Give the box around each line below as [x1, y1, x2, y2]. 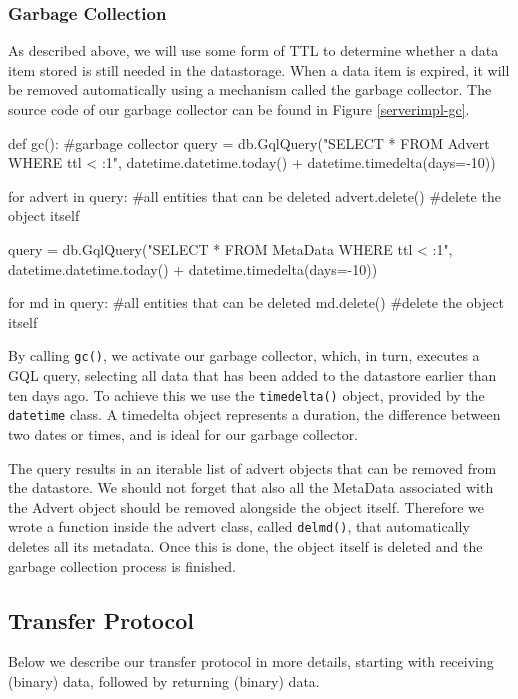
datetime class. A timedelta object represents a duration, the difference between [8, 404, 501, 425]
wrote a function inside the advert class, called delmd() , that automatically [8, 516, 470, 537]
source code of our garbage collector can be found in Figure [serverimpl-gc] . [8, 99, 470, 119]
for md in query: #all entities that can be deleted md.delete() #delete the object [8, 292, 504, 313]
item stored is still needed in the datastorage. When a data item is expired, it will [8, 59, 510, 80]
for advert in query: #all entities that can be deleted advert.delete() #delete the [8, 185, 501, 206]
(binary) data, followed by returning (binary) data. [8, 670, 320, 691]
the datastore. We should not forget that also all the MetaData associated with [8, 477, 494, 498]
